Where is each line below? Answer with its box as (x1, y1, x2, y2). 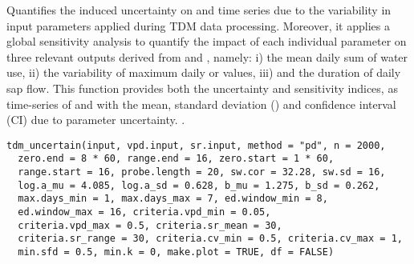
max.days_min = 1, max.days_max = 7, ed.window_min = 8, (18, 193, 328, 205)
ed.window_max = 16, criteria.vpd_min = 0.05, (18, 206, 271, 218)
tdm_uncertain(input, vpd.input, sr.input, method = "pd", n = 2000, (6, 139, 386, 151)
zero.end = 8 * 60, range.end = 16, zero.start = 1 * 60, (18, 153, 335, 165)
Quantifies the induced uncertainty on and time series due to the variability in (6, 2, 392, 18)
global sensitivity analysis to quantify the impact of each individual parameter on (6, 33, 407, 50)
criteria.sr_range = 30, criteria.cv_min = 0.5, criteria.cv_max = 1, (18, 233, 403, 245)
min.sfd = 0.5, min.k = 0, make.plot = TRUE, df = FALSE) (18, 246, 335, 258)
